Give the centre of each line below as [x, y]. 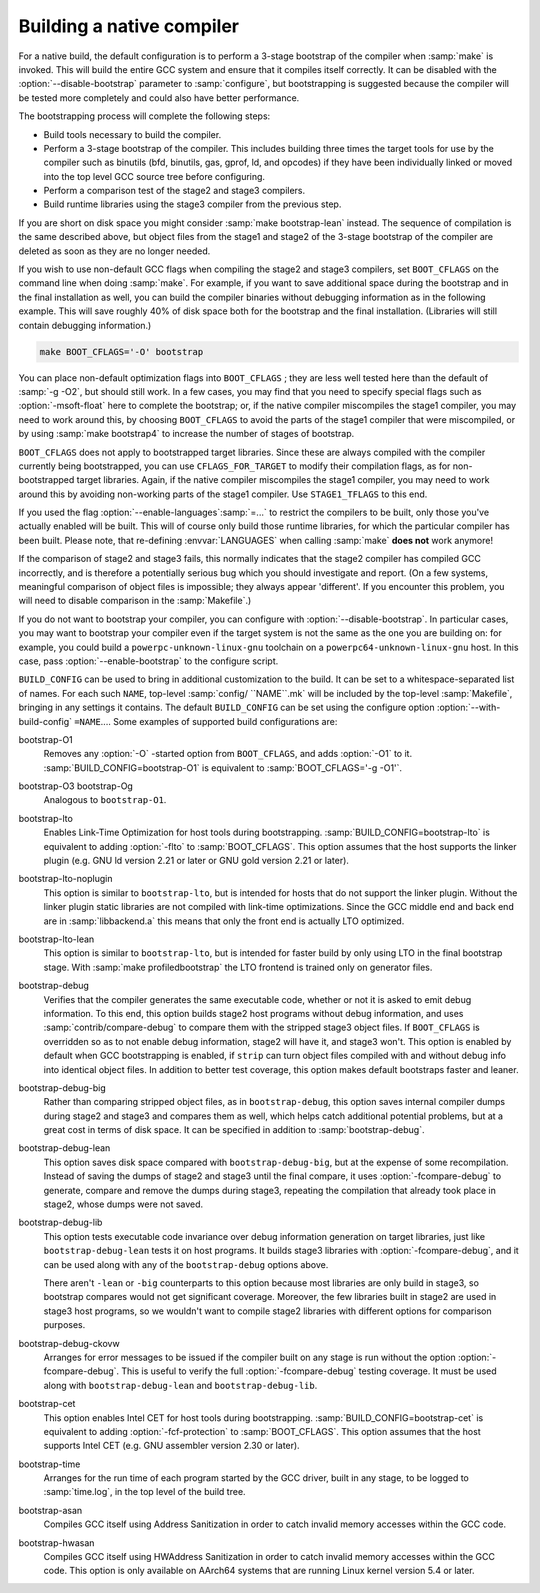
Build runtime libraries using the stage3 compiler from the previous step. [192, 204]
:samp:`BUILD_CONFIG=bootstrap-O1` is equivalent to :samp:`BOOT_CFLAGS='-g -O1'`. [223, 767]
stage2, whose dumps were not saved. [123, 1204]
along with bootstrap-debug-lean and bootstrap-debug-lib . [180, 1385]
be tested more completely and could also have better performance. [159, 97]
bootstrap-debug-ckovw [69, 1343]
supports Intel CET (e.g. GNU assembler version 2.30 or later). [171, 1446]
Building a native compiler [129, 26]
